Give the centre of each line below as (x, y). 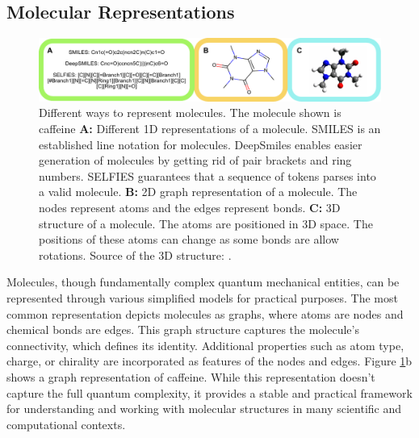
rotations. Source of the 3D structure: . (135, 254)
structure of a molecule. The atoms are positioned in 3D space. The (206, 223)
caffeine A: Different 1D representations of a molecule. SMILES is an (210, 129)
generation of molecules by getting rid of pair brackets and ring (195, 160)
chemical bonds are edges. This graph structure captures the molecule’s (183, 330)
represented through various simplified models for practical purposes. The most (202, 298)
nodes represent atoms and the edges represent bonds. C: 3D (190, 208)
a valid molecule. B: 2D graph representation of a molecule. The (198, 192)
